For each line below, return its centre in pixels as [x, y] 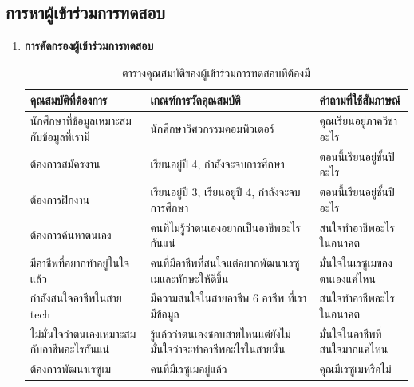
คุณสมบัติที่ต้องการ [69, 100]
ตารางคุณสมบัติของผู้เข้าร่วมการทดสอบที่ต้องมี [216, 72]
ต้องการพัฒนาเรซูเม [71, 369]
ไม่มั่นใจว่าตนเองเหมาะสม [83, 333]
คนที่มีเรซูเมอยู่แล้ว [189, 369]
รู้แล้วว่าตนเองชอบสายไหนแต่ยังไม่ [221, 333]
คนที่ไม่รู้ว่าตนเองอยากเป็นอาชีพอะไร [225, 227]
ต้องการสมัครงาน [65, 164]
